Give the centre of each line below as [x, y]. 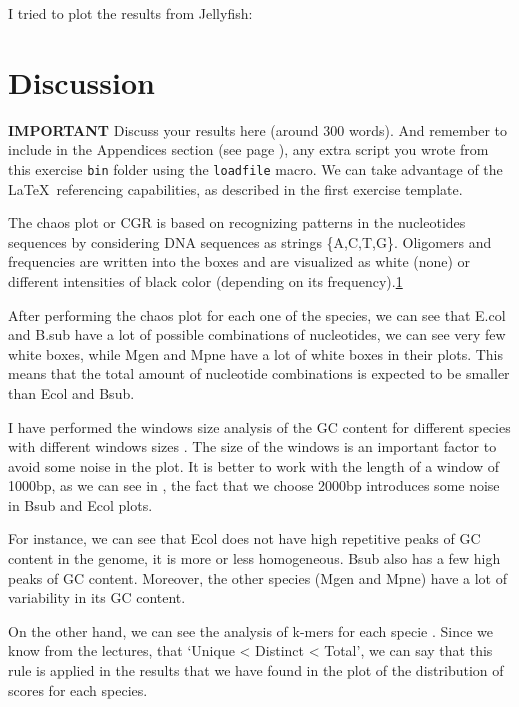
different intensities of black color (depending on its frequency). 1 [205, 280]
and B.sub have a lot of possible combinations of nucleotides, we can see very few [257, 334]
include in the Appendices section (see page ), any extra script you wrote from [248, 149]
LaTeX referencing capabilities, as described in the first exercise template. [235, 188]
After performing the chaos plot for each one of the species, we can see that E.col [257, 314]
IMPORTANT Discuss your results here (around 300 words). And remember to [258, 129]
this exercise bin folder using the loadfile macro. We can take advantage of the [255, 168]
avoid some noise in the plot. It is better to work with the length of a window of [254, 465]
